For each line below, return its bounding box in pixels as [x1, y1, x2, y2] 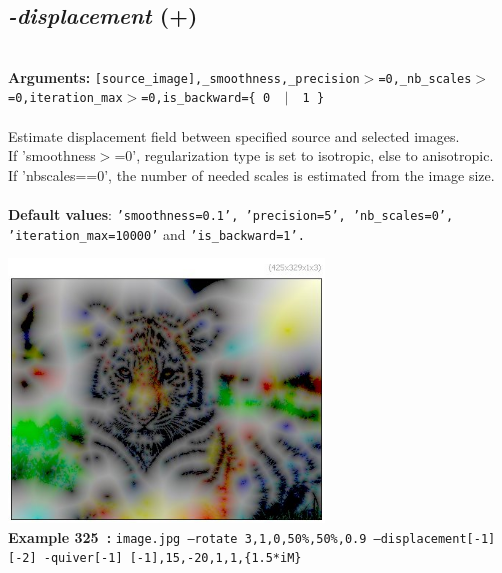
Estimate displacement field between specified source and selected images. [8, 125, 460, 146]
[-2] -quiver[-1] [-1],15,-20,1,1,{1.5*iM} [8, 551, 302, 566]
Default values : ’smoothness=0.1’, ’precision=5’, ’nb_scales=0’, [8, 204, 454, 225]
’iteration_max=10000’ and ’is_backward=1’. [8, 223, 305, 244]
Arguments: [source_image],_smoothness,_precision [8, 66, 360, 87]
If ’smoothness [8, 145, 96, 166]
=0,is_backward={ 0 [141, 91, 271, 106]
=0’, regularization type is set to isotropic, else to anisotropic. [114, 145, 494, 166]
